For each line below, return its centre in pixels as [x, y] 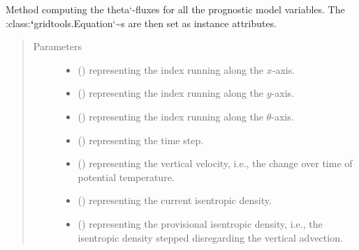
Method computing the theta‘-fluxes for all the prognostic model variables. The [175, 9]
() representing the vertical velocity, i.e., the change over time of [215, 163]
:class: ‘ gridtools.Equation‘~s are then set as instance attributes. [141, 23]
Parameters [57, 46]
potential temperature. [126, 177]
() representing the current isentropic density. [175, 200]
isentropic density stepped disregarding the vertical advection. [210, 237]
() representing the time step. [141, 140]
